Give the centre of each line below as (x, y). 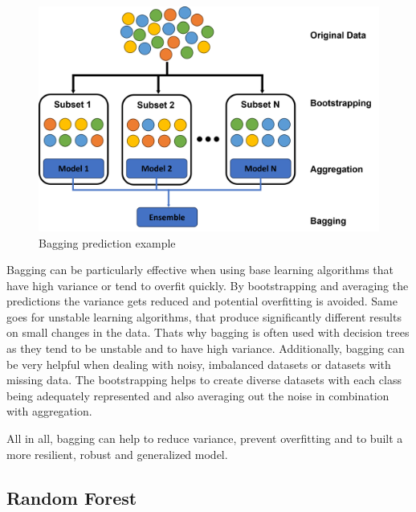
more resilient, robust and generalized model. (117, 454)
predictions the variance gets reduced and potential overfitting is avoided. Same (202, 301)
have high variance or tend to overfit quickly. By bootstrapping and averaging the (208, 285)
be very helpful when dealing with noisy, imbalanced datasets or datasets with (199, 364)
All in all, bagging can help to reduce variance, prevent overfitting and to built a (205, 438)
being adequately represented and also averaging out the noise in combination (198, 395)
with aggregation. (49, 411)
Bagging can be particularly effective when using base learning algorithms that (200, 270)
